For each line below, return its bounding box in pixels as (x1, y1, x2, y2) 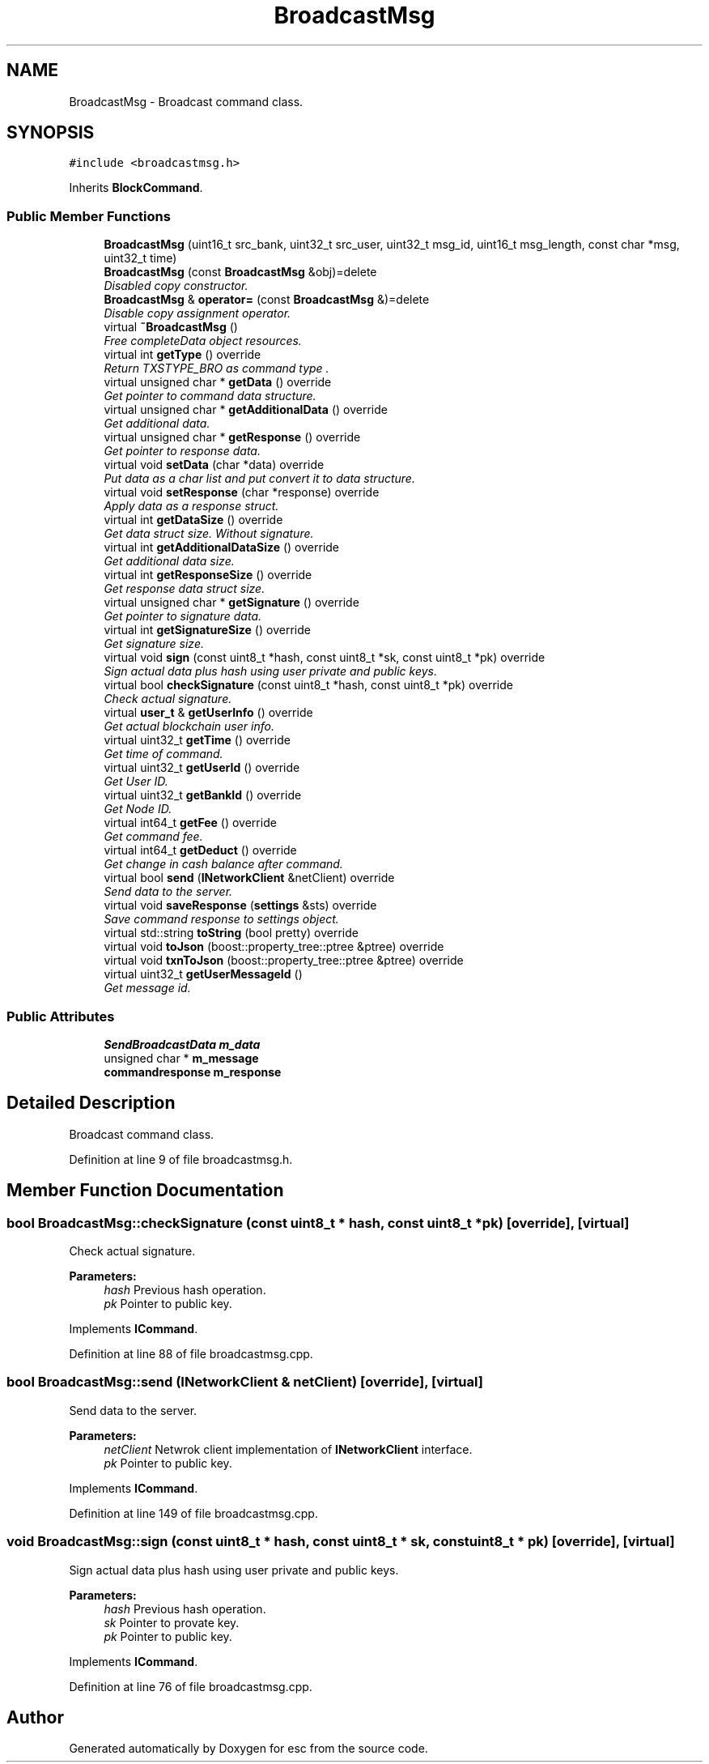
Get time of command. (104, 747, 223, 761)
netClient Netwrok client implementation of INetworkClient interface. (104, 1442, 473, 1456)
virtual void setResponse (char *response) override (104, 485, 380, 500)
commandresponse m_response (104, 1064, 282, 1079)
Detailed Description (6, 1093, 176, 1114)
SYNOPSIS (6, 122, 95, 143)
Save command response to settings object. (104, 912, 339, 927)
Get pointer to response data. (104, 444, 261, 458)
